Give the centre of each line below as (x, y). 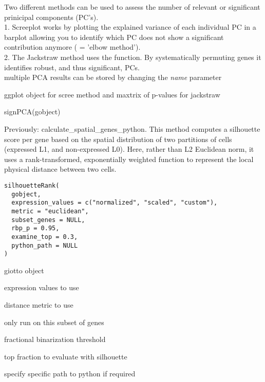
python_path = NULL (45, 245)
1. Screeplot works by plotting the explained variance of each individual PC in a (130, 27)
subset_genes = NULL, (48, 220)
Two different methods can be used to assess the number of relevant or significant (132, 7)
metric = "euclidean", (50, 211)
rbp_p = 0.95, (35, 228)
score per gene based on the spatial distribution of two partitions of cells (118, 139)
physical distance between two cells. (60, 169)
